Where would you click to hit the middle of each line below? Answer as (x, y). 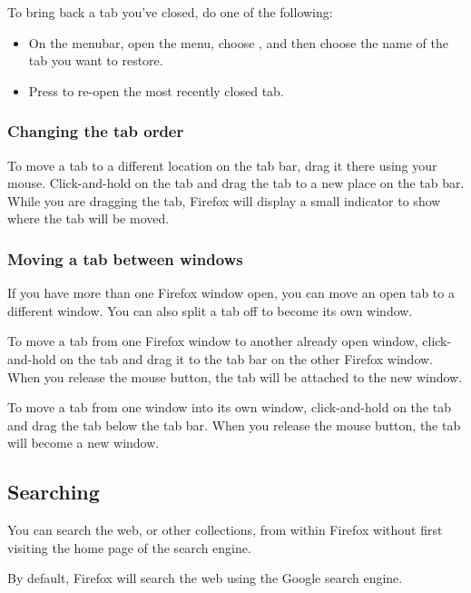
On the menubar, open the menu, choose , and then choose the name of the (238, 42)
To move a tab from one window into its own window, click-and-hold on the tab (229, 407)
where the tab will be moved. (88, 218)
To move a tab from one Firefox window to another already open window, (213, 341)
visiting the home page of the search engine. (129, 547)
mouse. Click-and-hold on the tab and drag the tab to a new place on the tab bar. (236, 183)
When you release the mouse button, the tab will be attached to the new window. (235, 376)
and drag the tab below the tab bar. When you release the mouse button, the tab (234, 425)
